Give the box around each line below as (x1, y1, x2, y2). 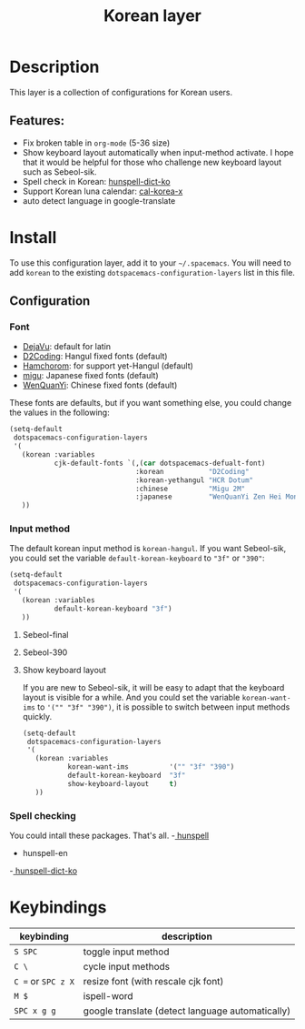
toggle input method (83, 945, 170, 958)
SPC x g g (14, 1005, 56, 1015)
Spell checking (9, 809, 77, 822)
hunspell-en (22, 847, 68, 858)
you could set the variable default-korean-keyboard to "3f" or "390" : (9, 552, 265, 564)
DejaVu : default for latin (22, 341, 112, 352)
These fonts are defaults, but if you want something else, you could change (9, 398, 292, 409)
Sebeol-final (22, 629, 69, 640)
